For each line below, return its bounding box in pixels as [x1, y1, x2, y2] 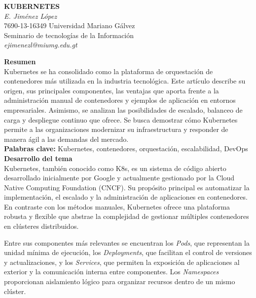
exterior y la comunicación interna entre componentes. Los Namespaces [4, 266, 219, 277]
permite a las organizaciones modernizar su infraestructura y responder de [4, 124, 228, 134]
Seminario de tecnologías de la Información [4, 30, 134, 40]
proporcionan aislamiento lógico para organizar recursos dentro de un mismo [4, 276, 235, 287]
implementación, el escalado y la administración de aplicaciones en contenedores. [4, 192, 248, 202]
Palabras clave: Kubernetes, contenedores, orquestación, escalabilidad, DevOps [4, 143, 248, 154]
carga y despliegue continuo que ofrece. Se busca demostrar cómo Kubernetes [4, 114, 238, 125]
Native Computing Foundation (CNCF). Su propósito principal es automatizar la [4, 182, 250, 192]
